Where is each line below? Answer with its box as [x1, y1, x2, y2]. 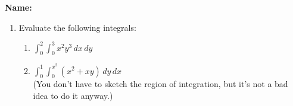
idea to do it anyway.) [33, 89, 113, 101]
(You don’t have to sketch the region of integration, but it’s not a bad [33, 78, 288, 90]
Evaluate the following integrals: [18, 21, 136, 33]
